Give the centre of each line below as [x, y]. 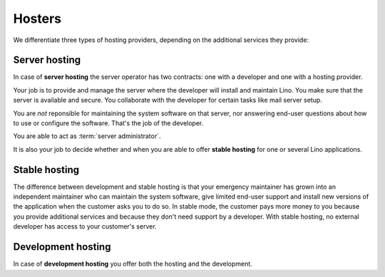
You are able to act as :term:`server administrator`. [87, 136]
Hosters [37, 19]
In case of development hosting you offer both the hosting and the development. [133, 264]
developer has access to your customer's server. [85, 226]
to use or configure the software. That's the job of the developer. [108, 123]
